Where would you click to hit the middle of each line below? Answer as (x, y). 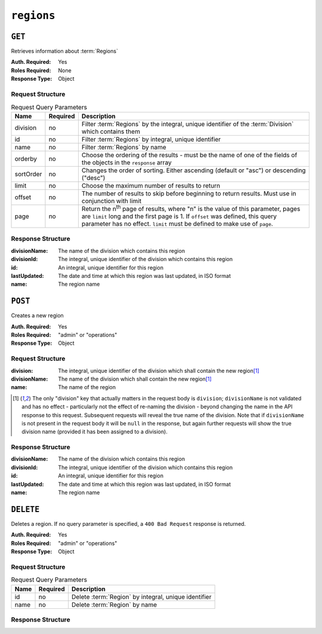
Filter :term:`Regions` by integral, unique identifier (151, 139)
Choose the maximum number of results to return (151, 185)
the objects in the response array (127, 163)
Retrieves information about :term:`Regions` (65, 51)
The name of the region (87, 387)
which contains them (111, 131)
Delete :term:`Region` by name (114, 605)
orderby (26, 158)
